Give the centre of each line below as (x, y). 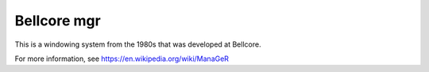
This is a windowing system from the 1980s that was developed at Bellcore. (138, 44)
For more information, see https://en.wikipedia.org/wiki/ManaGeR (122, 59)
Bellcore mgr (58, 21)
